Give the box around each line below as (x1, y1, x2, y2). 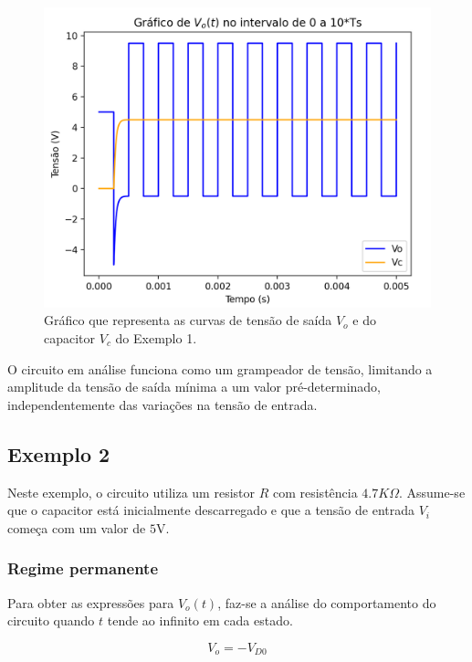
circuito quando (7, 611, 95, 630)
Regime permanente (7, 557, 159, 580)
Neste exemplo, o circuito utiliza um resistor (7, 482, 255, 501)
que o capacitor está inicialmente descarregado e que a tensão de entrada (7, 500, 414, 520)
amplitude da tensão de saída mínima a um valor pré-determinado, (7, 377, 381, 396)
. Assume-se (398, 482, 466, 501)
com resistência (272, 482, 358, 501)
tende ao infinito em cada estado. (107, 611, 293, 630)
